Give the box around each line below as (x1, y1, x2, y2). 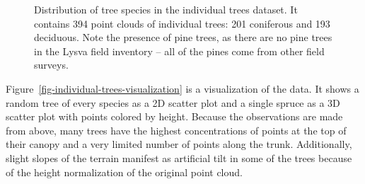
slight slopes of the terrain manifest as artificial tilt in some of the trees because (6, 150, 352, 165)
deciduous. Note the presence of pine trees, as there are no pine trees (34, 30, 332, 45)
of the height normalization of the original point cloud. (6, 164, 243, 179)
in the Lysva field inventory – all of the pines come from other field (34, 43, 325, 58)
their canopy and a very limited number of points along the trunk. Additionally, (6, 137, 352, 151)
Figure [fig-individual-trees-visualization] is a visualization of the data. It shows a (6, 81, 359, 96)
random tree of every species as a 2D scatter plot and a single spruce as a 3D (6, 95, 340, 110)
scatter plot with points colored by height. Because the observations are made (6, 109, 343, 124)
